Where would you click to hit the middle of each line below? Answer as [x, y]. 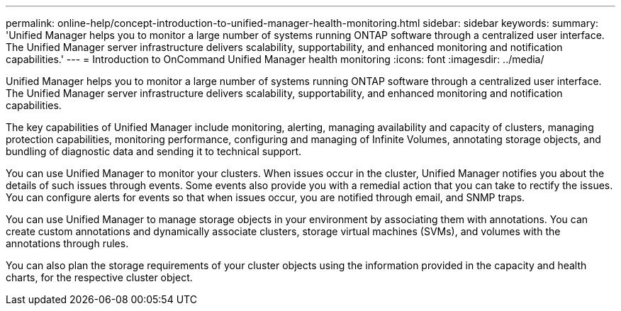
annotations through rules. [67, 243]
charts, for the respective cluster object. [99, 277]
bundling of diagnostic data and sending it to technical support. [154, 151]
